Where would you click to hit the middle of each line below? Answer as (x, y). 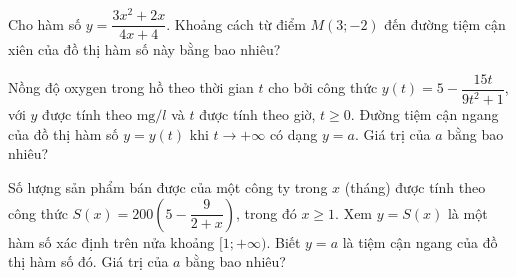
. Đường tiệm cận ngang (424, 114)
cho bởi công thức (323, 87)
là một (467, 212)
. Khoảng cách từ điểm (236, 23)
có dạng (293, 133)
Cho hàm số (45, 23)
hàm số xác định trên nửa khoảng (111, 241)
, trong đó (266, 212)
